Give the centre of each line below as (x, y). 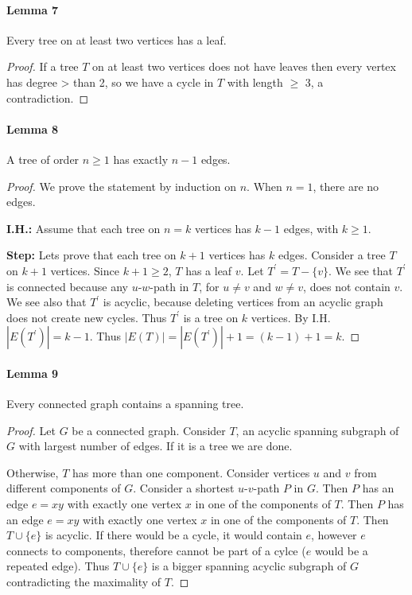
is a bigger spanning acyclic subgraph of (249, 566)
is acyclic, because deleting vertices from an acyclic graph (243, 302)
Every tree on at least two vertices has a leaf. (117, 39)
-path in (169, 286)
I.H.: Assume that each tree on (84, 228)
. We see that (361, 270)
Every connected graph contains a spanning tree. (125, 404)
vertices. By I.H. (291, 317)
